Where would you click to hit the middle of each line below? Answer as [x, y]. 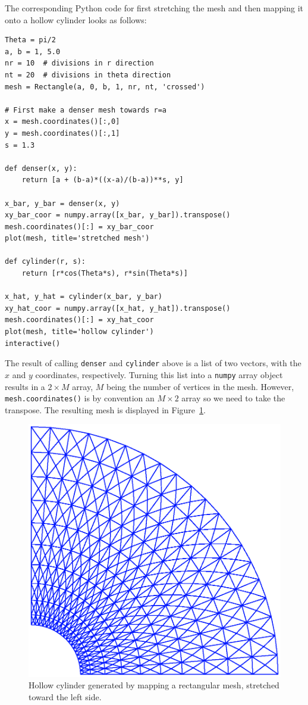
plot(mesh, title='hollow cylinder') [79, 332]
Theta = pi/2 [30, 40]
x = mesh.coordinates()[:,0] [62, 122]
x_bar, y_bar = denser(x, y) [62, 203]
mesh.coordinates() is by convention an [80, 398]
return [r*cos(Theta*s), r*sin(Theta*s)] [105, 274]
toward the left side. [65, 697]
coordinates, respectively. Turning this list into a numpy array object [159, 374]
